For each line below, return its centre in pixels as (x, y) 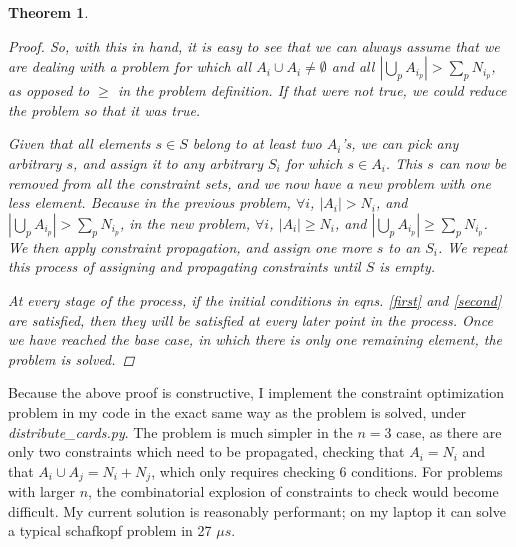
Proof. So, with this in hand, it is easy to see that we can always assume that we (254, 45)
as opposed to (49, 90)
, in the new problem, (184, 222)
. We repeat (472, 246)
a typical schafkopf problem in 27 (110, 530)
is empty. (407, 266)
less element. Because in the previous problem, (149, 202)
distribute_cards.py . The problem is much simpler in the (180, 431)
